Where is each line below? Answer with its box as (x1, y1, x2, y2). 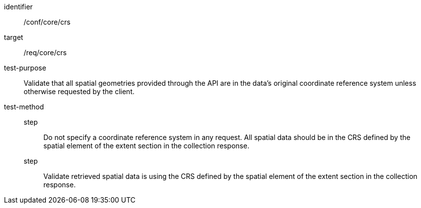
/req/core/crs (24, 48, 67, 57)
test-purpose (4, 64, 46, 72)
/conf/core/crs (24, 18, 70, 26)
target (4, 33, 23, 41)
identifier (4, 2, 33, 11)
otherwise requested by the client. (24, 87, 135, 96)
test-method (4, 103, 44, 111)
